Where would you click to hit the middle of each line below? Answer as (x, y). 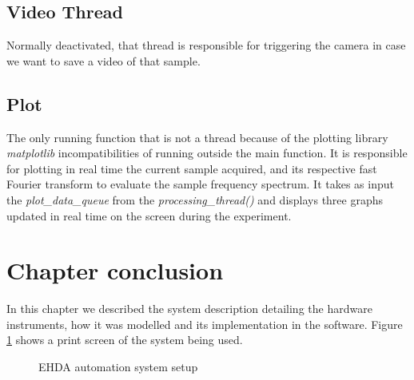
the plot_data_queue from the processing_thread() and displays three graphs (195, 199)
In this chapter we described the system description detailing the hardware (189, 309)
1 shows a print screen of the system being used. (125, 340)
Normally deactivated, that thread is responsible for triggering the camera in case (206, 45)
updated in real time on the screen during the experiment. (149, 215)
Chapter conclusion (115, 270)
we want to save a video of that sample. (103, 60)
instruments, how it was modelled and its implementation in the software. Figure (205, 324)
